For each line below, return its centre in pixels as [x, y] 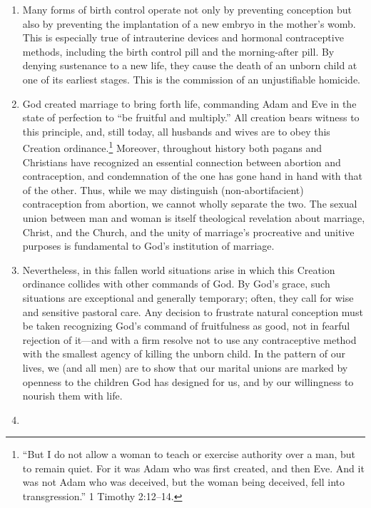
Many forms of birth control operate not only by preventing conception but [187, 9]
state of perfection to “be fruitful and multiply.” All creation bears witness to [191, 117]
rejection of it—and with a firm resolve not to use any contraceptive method [189, 339]
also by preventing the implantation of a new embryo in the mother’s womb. [189, 23]
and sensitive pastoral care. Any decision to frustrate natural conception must [193, 311]
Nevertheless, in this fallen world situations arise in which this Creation [179, 269]
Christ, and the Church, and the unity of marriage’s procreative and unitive [188, 232]
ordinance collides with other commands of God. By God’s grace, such [176, 284]
